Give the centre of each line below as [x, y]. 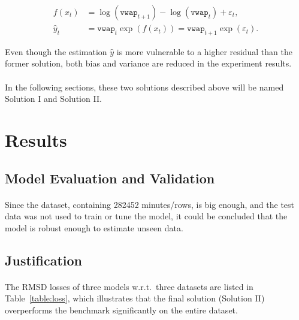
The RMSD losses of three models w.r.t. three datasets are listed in [129, 286]
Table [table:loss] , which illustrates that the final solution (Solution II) [135, 298]
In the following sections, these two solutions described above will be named [144, 87]
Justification [43, 260]
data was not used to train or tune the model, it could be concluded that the [146, 216]
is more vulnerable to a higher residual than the [204, 51]
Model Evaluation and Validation [110, 178]
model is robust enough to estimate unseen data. [94, 227]
